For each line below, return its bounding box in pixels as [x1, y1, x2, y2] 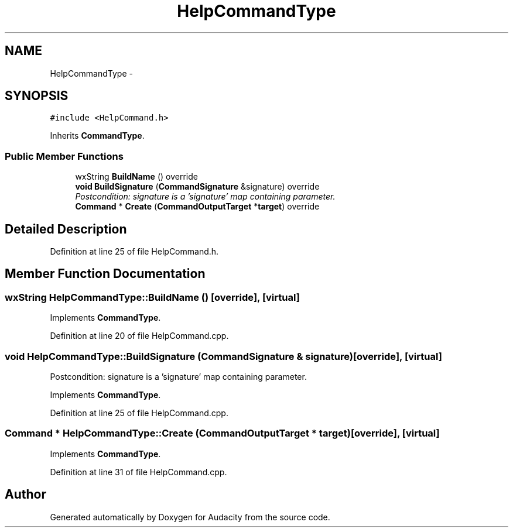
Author [5, 487, 46, 502]
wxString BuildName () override [75, 171, 198, 182]
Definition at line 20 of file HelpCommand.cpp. [50, 331, 229, 341]
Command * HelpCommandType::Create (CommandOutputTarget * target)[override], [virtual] [5, 427, 440, 440]
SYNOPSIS [5, 88, 69, 104]
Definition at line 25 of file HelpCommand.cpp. [50, 408, 228, 418]
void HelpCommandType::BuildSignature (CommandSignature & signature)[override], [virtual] [5, 350, 442, 362]
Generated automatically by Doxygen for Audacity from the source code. [50, 512, 330, 522]
